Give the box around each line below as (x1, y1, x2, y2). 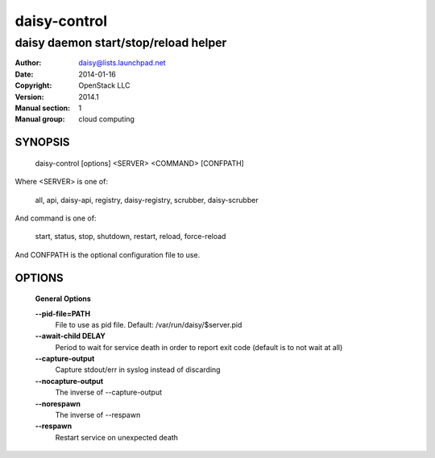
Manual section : (14, 103, 71, 113)
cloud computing (78, 114, 135, 124)
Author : (14, 58, 42, 68)
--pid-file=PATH (35, 308, 91, 318)
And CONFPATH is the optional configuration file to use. (14, 250, 201, 259)
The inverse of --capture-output (55, 387, 163, 398)
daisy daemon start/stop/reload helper (14, 35, 227, 50)
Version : (14, 92, 44, 101)
